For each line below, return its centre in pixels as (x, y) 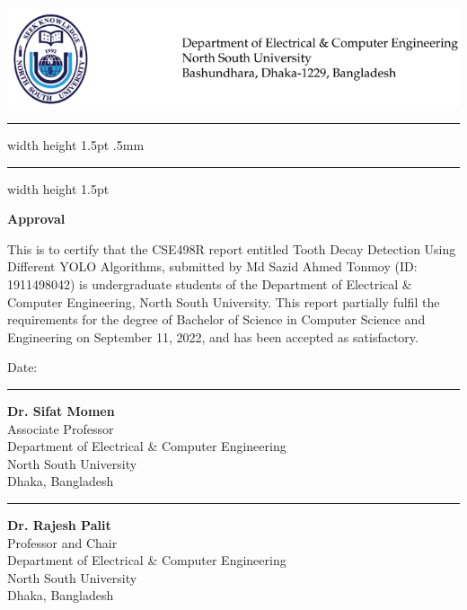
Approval (36, 219)
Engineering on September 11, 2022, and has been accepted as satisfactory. (213, 336)
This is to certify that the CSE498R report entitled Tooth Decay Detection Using (232, 248)
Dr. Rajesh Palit (59, 524)
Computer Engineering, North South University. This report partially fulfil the (224, 301)
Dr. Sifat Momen (61, 410)
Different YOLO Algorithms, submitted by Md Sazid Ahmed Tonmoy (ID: (212, 266)
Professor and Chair (62, 542)
